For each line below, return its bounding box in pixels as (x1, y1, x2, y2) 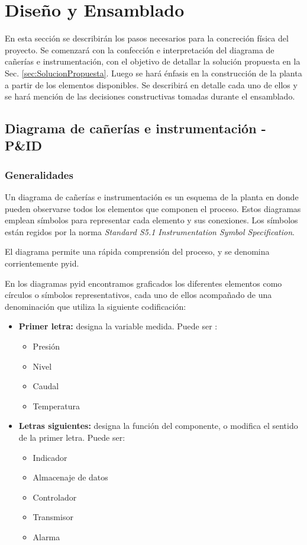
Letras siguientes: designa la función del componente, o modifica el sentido (18, 419, 298, 432)
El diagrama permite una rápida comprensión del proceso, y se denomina (5, 245, 270, 258)
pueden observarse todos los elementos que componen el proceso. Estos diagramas (5, 202, 301, 214)
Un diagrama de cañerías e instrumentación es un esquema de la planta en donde (5, 191, 299, 203)
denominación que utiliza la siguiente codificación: (5, 300, 186, 312)
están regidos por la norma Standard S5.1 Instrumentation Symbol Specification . (5, 225, 295, 238)
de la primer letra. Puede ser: (18, 431, 125, 443)
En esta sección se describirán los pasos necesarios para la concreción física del (5, 32, 289, 44)
